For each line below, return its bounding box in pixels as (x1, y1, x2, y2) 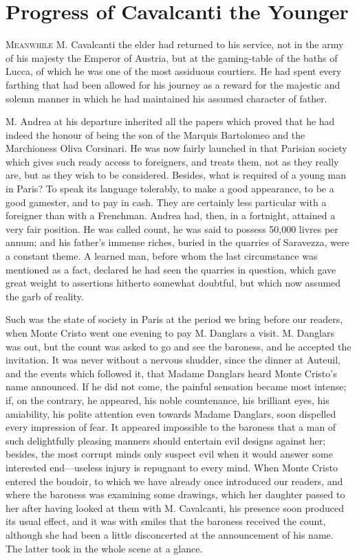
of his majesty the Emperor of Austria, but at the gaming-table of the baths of (6, 50, 338, 65)
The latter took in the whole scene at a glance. (6, 541, 203, 555)
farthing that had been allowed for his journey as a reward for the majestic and (6, 77, 340, 91)
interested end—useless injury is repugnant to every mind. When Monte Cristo (6, 460, 338, 474)
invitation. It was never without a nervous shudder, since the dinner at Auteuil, (6, 352, 340, 367)
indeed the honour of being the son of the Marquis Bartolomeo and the (6, 127, 305, 142)
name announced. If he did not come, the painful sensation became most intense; (6, 379, 347, 394)
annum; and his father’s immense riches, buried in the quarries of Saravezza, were (6, 235, 349, 249)
